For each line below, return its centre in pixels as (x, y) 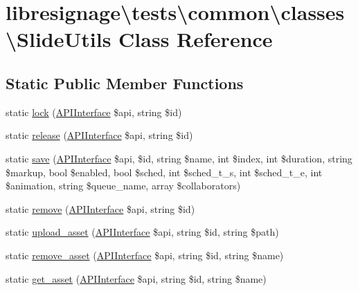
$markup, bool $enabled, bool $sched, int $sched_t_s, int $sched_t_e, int (164, 172)
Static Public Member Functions (125, 83)
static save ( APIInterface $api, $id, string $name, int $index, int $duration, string (179, 158)
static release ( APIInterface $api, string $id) (99, 135)
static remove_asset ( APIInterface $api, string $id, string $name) (145, 255)
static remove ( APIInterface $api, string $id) (100, 208)
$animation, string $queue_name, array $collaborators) (123, 186)
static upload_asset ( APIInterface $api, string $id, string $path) (142, 232)
